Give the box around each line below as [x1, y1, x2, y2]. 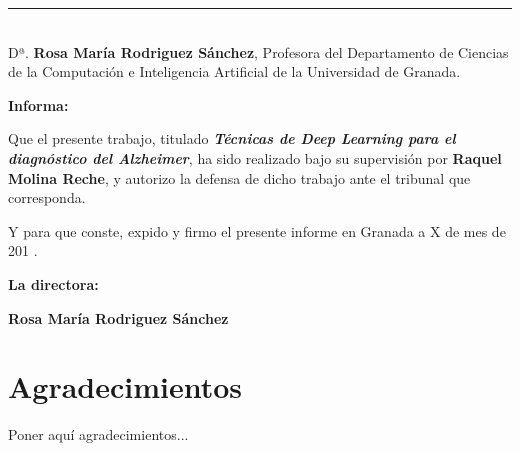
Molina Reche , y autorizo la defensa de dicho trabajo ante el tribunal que [8, 167, 471, 188]
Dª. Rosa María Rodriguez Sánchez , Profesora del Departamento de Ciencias [8, 41, 509, 62]
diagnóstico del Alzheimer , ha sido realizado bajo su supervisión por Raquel [8, 147, 502, 168]
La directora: [8, 273, 99, 294]
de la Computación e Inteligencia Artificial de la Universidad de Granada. [8, 61, 461, 82]
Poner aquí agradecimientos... [8, 424, 189, 445]
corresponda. [8, 187, 86, 208]
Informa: [8, 94, 69, 115]
